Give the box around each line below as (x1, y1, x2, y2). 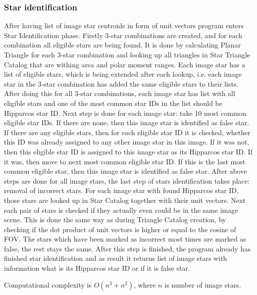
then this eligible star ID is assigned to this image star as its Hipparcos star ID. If (4, 146, 253, 156)
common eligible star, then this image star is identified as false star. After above (4, 166, 247, 176)
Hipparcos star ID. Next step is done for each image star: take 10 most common (4, 107, 247, 118)
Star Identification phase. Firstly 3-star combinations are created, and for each (4, 30, 243, 40)
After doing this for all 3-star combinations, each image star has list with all (4, 88, 235, 98)
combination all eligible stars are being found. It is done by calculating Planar (4, 40, 241, 50)
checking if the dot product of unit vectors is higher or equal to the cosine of (4, 224, 236, 234)
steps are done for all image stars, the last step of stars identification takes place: (4, 175, 250, 186)
